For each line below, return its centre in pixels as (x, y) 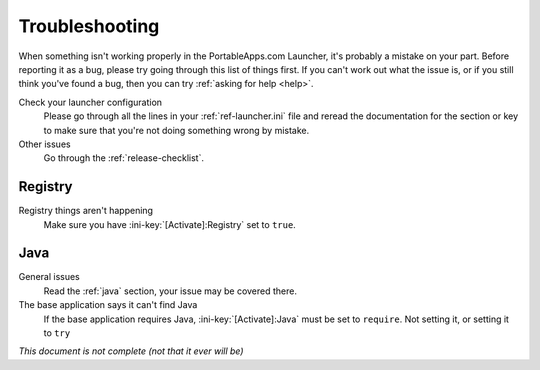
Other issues (44, 144)
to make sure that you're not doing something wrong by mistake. (176, 130)
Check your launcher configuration (90, 102)
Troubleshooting (89, 26)
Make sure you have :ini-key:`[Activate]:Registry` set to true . (170, 224)
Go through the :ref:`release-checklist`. (124, 158)
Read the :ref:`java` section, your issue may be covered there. (170, 291)
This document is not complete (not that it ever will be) (131, 351)
